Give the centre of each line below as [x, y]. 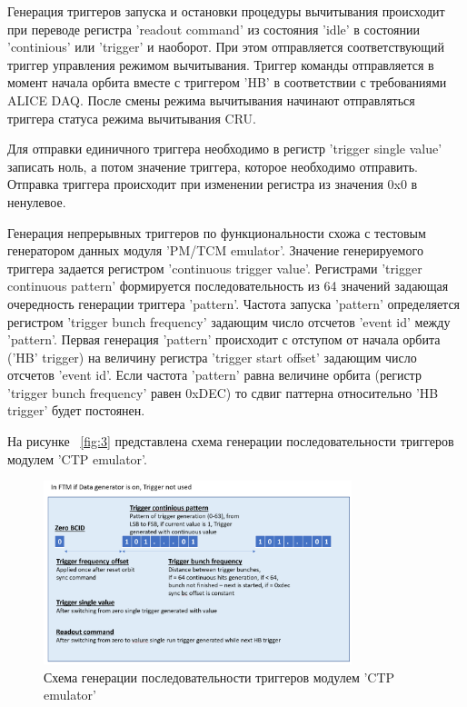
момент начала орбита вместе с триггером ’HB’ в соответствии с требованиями [227, 82]
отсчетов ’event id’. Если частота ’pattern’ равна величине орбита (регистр [214, 375]
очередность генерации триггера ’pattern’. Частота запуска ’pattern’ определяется [234, 303]
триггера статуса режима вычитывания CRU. [132, 118]
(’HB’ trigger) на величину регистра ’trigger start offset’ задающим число [212, 357]
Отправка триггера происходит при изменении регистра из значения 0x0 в [213, 184]
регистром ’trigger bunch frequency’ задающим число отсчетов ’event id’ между [229, 321]
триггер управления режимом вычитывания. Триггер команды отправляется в [221, 64]
